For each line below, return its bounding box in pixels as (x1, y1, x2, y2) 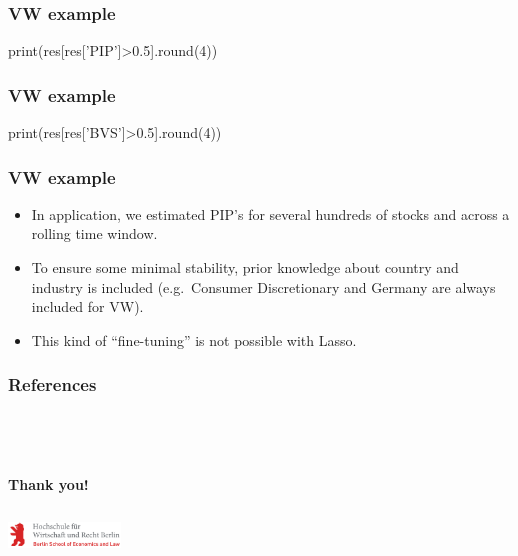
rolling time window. (31, 223, 158, 244)
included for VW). (31, 296, 144, 317)
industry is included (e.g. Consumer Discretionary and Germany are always (31, 276, 496, 297)
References (8, 372, 97, 397)
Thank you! (8, 473, 89, 494)
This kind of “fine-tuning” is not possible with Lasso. (31, 329, 357, 350)
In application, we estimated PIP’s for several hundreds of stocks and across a (31, 203, 510, 224)
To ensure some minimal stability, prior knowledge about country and (31, 257, 459, 278)
